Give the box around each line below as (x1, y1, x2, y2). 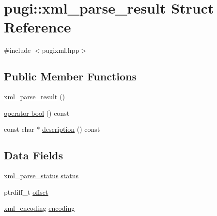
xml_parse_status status (4, 170, 79, 181)
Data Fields (4, 148, 63, 163)
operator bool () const (4, 108, 70, 118)
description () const (42, 124, 100, 134)
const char (4, 124, 34, 134)
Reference (4, 17, 71, 37)
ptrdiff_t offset (4, 186, 48, 197)
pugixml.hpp (42, 45, 79, 55)
